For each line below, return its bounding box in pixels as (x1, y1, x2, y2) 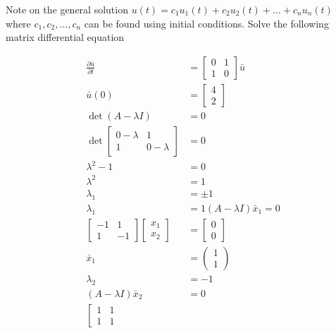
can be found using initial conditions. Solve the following (84, 16, 329, 30)
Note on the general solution (6, 2, 128, 16)
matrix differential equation (6, 30, 125, 44)
